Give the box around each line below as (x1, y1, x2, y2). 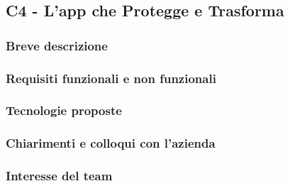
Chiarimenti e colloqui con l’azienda (6, 134, 216, 152)
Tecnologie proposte (6, 102, 122, 119)
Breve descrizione (6, 36, 108, 54)
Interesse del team (6, 167, 113, 185)
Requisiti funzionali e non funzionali (6, 69, 216, 87)
